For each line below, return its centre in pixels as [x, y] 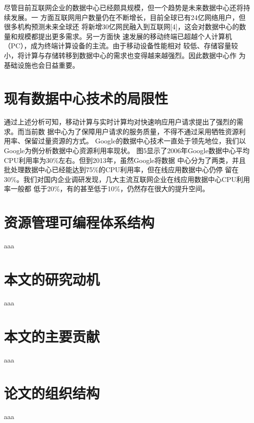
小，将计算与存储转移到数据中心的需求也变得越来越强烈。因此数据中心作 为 [125, 55]
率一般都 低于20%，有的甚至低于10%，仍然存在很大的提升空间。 [106, 189]
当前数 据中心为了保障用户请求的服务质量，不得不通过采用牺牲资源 [131, 131]
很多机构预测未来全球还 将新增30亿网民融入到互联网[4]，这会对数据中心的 [122, 27]
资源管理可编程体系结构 [79, 222]
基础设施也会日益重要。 [42, 65]
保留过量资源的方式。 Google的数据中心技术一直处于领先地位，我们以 [135, 141]
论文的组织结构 [52, 393]
